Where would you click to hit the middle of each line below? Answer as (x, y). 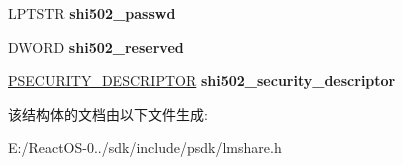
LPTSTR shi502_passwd (92, 13)
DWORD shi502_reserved (96, 46)
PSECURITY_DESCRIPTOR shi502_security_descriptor (202, 80)
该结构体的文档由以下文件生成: (108, 113)
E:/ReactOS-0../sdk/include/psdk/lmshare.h (145, 147)
